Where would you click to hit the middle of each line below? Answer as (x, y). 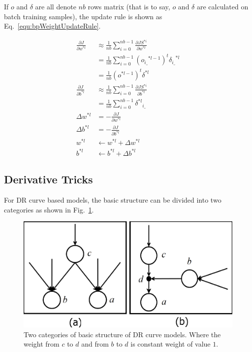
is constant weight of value (171, 344)
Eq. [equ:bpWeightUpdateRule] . (52, 26)
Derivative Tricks (48, 179)
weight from (42, 344)
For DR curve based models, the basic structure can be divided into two (113, 200)
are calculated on (222, 6)
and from (95, 344)
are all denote (56, 6)
